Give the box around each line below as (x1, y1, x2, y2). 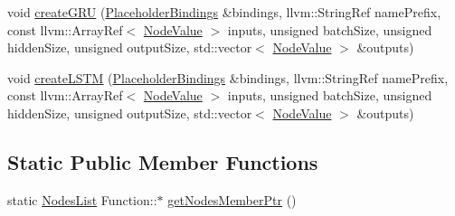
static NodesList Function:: (7, 190, 157, 209)
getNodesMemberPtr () (167, 190, 297, 209)
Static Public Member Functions (7, 147, 318, 175)
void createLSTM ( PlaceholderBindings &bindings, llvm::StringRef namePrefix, (7, 68, 449, 87)
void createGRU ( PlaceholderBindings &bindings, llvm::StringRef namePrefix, (7, 3, 441, 21)
